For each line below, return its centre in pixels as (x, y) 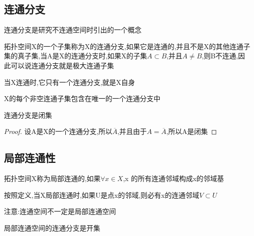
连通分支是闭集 (28, 115)
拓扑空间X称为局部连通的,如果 (52, 178)
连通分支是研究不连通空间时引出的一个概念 (73, 30)
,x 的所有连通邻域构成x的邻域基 (173, 178)
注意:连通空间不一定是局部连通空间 (60, 211)
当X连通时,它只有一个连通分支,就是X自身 (70, 82)
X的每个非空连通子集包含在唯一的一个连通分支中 (82, 98)
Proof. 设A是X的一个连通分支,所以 (58, 131)
